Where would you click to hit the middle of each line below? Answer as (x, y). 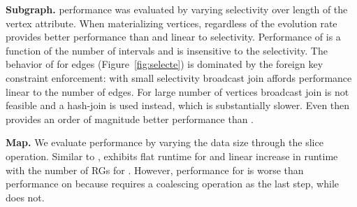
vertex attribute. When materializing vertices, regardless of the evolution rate (172, 23)
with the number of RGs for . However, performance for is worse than (155, 170)
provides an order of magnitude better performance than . (130, 119)
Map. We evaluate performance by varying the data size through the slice (165, 142)
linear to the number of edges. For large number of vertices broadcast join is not (177, 91)
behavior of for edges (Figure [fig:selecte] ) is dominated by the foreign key (165, 64)
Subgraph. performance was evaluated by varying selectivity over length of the (177, 9)
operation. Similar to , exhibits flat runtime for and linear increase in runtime (172, 156)
